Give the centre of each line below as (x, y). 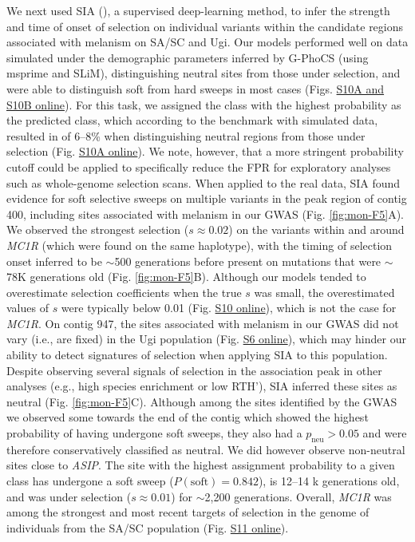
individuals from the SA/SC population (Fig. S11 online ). (148, 527)
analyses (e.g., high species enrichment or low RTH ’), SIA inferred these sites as (202, 386)
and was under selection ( (69, 496)
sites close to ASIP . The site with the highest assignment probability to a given (201, 465)
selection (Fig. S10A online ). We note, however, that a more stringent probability (205, 151)
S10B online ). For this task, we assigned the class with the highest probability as (204, 104)
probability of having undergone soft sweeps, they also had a (154, 433)
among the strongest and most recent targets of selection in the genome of (188, 512)
